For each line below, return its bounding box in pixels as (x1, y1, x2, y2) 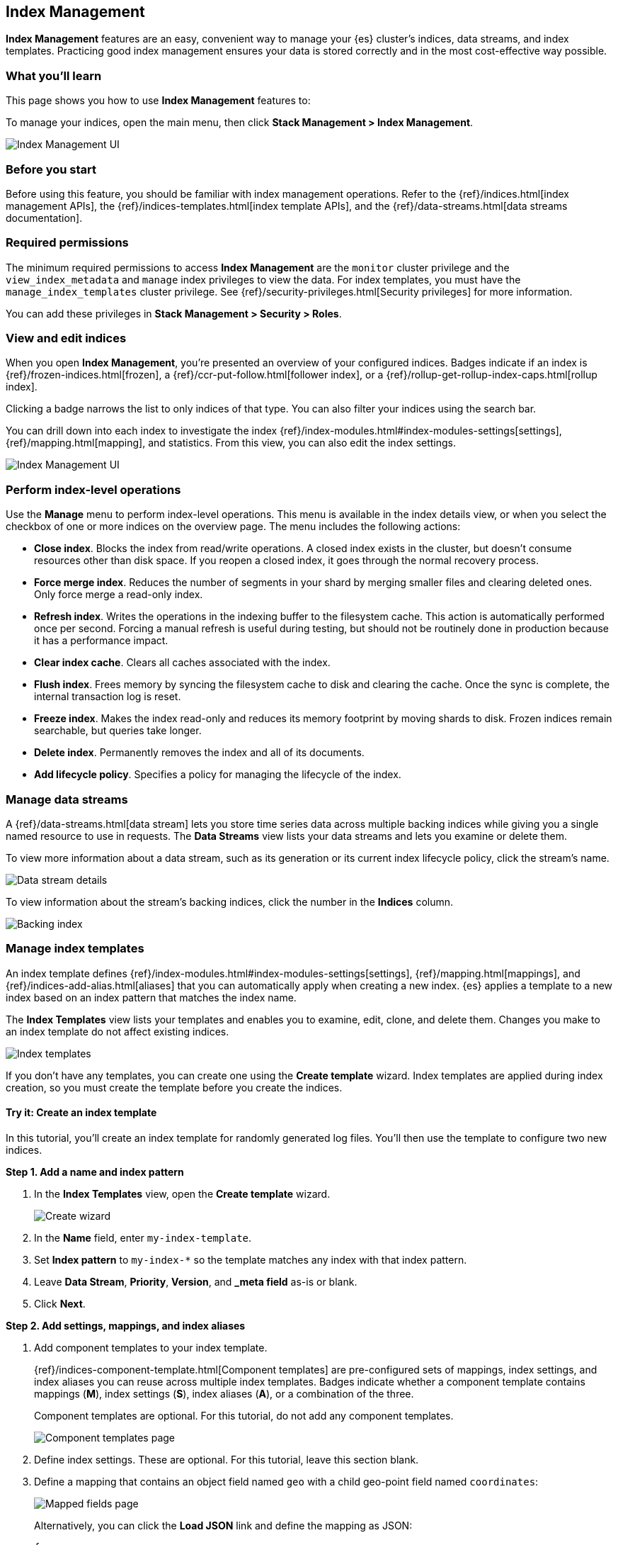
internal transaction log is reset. (34, 690, 181, 703)
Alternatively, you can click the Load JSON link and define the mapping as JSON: (34, 1519, 413, 1532)
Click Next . (34, 1297, 86, 1310)
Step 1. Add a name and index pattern (6, 1165, 184, 1178)
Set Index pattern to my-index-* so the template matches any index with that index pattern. (34, 1253, 467, 1266)
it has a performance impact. (34, 634, 168, 647)
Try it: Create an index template (6, 1106, 157, 1119)
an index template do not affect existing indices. (6, 1025, 229, 1038)
